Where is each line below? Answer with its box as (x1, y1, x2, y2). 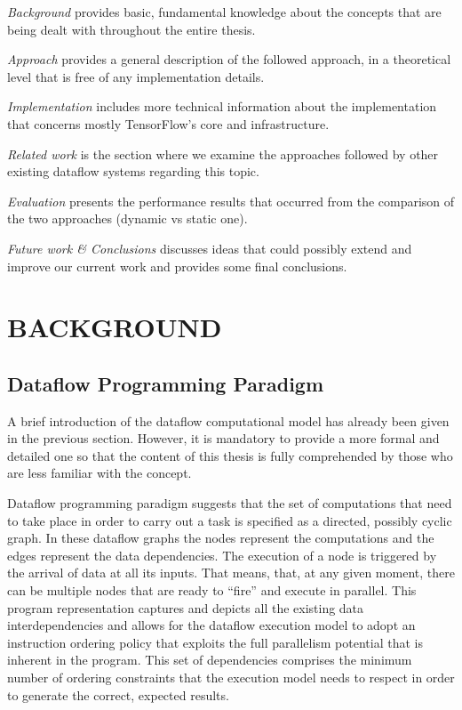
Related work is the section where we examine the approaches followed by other (7, 144, 439, 163)
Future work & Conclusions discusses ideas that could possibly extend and (7, 238, 412, 257)
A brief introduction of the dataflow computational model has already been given (7, 411, 450, 430)
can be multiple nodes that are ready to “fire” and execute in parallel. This (7, 581, 417, 600)
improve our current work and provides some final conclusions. (7, 256, 347, 275)
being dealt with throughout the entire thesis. (7, 20, 256, 38)
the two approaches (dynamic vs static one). (7, 209, 248, 228)
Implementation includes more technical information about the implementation (7, 97, 437, 116)
